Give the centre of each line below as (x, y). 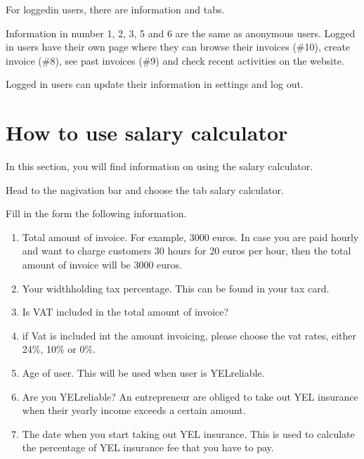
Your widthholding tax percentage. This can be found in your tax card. (176, 288)
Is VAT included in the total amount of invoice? (125, 312)
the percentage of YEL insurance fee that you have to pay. (148, 447)
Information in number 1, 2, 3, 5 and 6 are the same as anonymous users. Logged (181, 33)
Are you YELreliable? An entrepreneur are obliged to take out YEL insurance (190, 396)
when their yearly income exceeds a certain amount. (134, 410)
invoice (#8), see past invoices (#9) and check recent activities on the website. (175, 60)
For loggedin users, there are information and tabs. (115, 9)
